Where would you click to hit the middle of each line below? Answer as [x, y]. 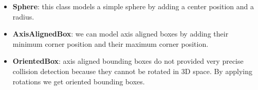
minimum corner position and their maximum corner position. [110, 43]
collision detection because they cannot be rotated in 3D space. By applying [132, 71]
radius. [23, 16]
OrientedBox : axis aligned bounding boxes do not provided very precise [128, 61]
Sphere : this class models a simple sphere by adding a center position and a [133, 6]
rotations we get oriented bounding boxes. [79, 81]
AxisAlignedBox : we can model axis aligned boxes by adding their [121, 34]
